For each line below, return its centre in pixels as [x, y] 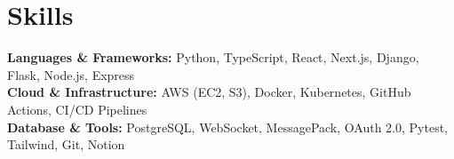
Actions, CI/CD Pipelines [77, 109]
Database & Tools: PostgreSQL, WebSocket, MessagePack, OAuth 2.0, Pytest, [227, 127]
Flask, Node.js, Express [71, 74]
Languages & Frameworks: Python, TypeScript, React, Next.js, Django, [213, 57]
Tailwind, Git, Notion [66, 144]
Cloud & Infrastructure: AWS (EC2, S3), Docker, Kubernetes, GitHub [209, 92]
